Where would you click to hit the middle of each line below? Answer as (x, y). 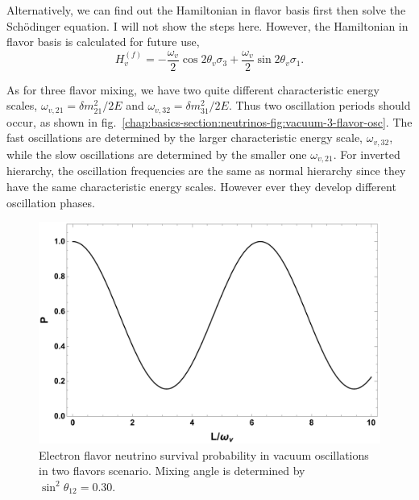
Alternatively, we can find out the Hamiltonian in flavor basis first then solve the (206, 10)
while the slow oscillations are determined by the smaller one (157, 154)
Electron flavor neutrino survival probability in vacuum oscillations (204, 454)
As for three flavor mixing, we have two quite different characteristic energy (193, 89)
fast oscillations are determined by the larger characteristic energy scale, (185, 137)
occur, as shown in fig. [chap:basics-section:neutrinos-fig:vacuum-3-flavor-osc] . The (209, 121)
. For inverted (367, 154)
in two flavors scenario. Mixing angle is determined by (172, 471)
